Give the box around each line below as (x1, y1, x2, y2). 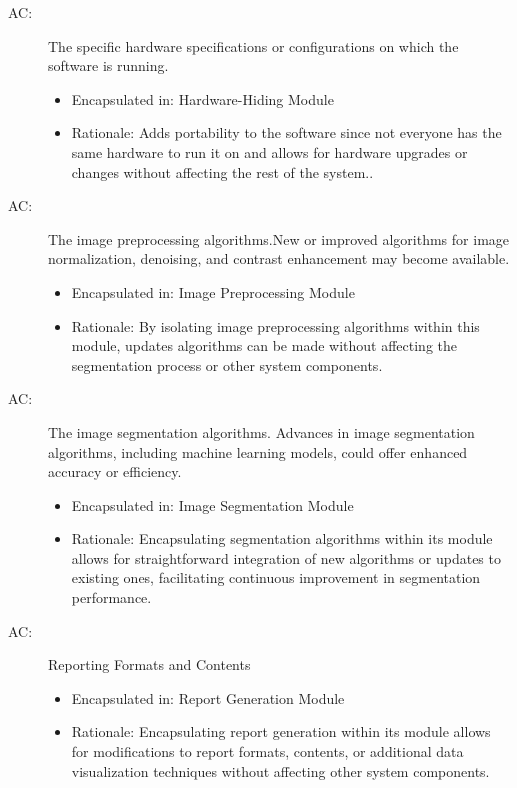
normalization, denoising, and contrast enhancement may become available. (48, 248, 510, 269)
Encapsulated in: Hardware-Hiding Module (71, 88, 334, 109)
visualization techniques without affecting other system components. (71, 760, 490, 781)
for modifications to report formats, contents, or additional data (71, 741, 464, 762)
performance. (71, 587, 152, 608)
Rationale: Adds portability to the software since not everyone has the (71, 122, 502, 143)
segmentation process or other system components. (71, 354, 383, 375)
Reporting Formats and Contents (48, 654, 251, 675)
